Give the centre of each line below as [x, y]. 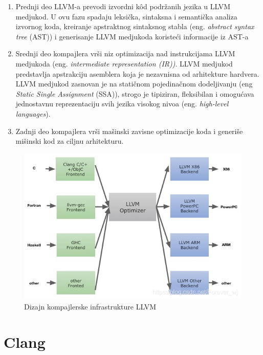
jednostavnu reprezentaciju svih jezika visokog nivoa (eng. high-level [122, 104]
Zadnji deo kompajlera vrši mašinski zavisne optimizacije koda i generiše [129, 131]
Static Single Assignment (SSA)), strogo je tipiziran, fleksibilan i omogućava [135, 93]
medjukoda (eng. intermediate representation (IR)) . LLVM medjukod [124, 63]
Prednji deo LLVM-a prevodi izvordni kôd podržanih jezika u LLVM [123, 6]
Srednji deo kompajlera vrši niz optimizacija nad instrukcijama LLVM [125, 53]
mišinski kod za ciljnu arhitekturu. [70, 141]
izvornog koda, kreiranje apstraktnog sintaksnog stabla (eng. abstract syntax [135, 26]
